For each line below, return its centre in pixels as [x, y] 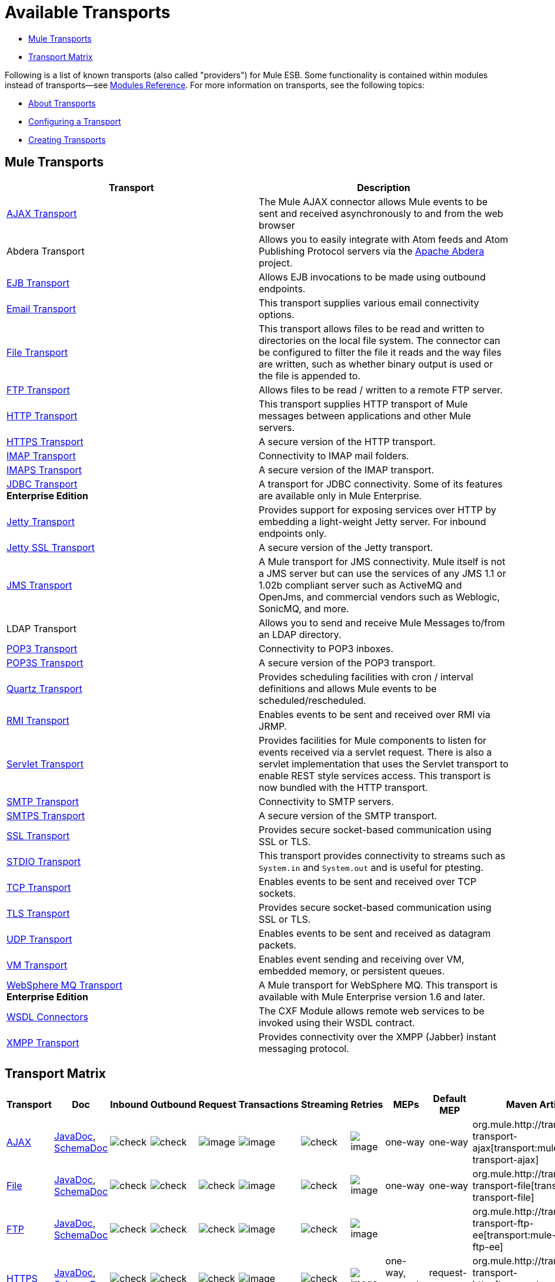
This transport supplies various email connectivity [369, 303]
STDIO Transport [44, 861]
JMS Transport [39, 585]
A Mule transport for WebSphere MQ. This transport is [378, 985]
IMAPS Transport [44, 470]
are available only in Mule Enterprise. [340, 495]
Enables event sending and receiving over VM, [362, 959]
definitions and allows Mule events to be [348, 688]
